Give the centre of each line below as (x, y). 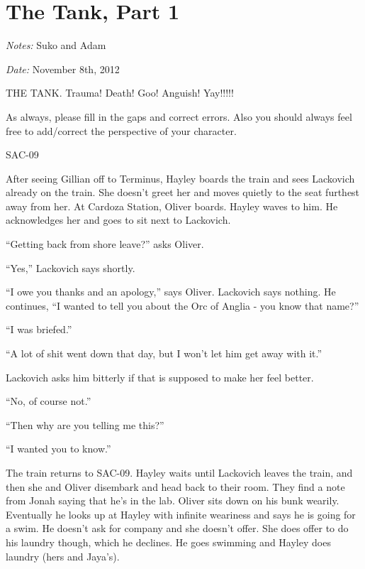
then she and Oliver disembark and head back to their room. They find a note (175, 486)
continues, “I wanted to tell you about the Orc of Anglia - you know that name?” (182, 305)
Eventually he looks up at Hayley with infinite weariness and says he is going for (181, 514)
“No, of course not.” (49, 401)
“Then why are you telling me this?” (85, 424)
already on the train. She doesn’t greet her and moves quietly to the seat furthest (183, 192)
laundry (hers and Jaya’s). (63, 556)
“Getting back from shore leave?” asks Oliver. (105, 244)
